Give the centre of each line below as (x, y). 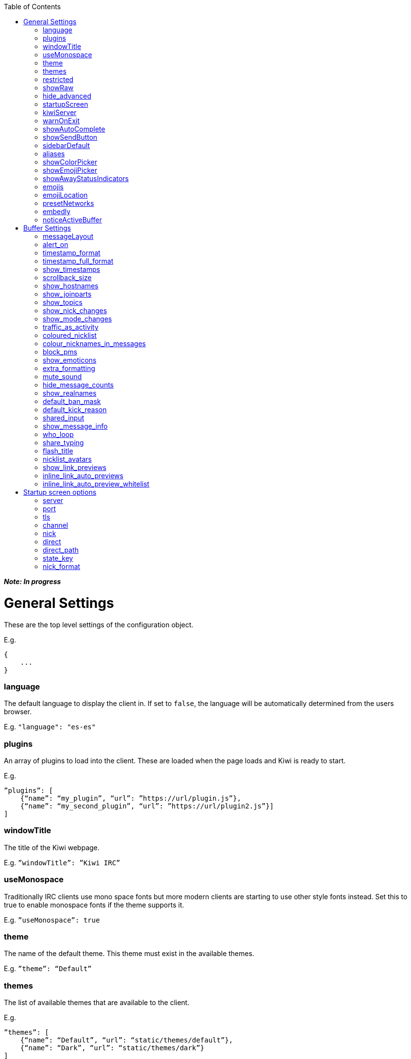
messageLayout (68, 236)
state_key (58, 558)
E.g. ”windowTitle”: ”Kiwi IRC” (62, 862)
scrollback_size (67, 277)
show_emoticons (70, 360)
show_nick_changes (75, 311)
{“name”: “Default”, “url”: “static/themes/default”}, (127, 1040)
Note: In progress (33, 581)
